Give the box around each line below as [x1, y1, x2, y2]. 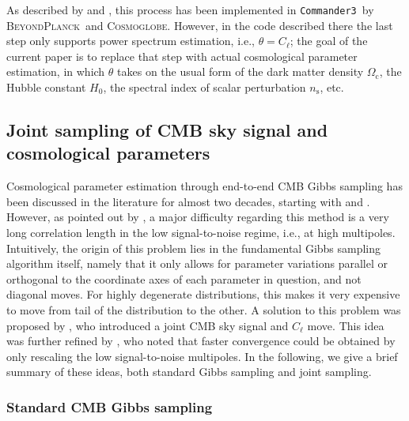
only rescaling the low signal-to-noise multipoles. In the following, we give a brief [6, 348, 398, 364]
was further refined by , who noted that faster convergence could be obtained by [6, 333, 396, 349]
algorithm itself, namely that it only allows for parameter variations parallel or [6, 255, 388, 272]
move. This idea [307, 317, 384, 333]
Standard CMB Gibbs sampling [6, 397, 213, 416]
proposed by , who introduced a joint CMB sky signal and [6, 317, 289, 333]
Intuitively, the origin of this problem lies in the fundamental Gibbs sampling [6, 239, 381, 256]
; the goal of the [290, 32, 368, 49]
